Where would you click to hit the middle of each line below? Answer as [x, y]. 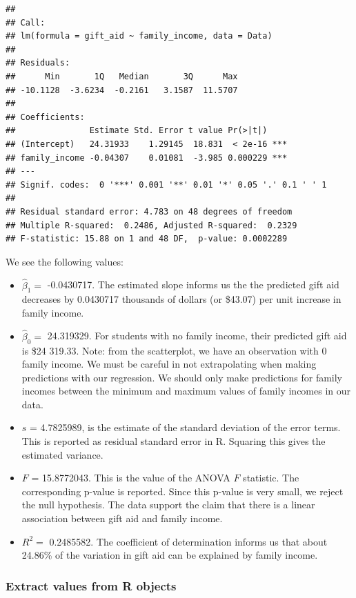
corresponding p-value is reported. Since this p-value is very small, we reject [182, 491]
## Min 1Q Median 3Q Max [122, 76]
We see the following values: [65, 261]
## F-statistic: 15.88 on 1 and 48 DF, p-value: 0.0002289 [147, 239]
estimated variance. [62, 454]
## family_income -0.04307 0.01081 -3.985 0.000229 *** [147, 158]
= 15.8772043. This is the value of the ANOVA [131, 478]
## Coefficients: [45, 117]
